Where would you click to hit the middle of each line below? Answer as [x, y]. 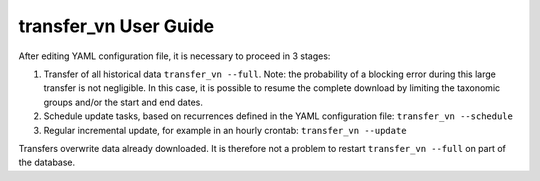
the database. [47, 162]
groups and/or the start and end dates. [123, 102]
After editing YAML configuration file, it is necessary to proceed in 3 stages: [174, 56]
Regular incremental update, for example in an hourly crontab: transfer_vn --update [225, 130]
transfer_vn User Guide [116, 26]
